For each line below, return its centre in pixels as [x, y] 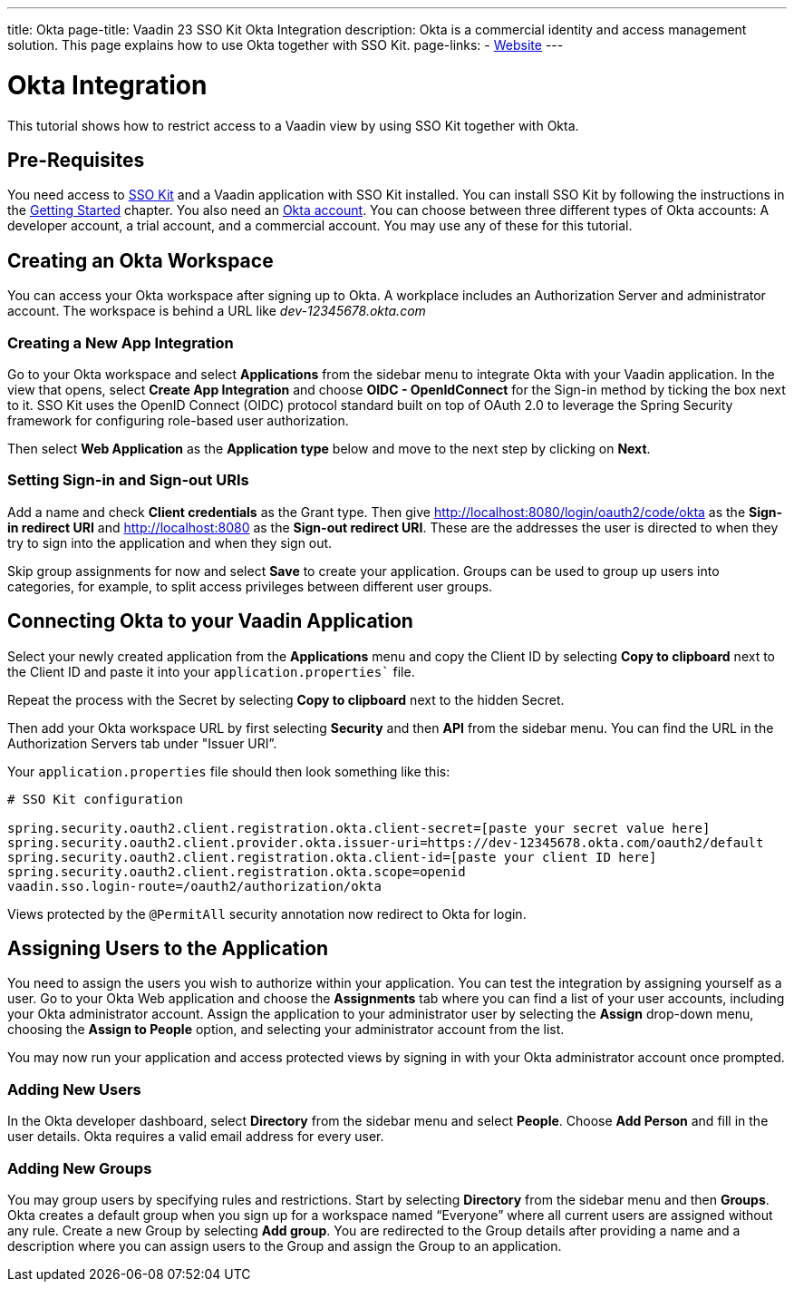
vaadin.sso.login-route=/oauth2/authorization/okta [195, 886]
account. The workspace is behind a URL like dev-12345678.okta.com [217, 311]
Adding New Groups [80, 1168]
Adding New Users [74, 1089]
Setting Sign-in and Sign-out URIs [128, 480]
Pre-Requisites [76, 160]
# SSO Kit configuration [95, 799]
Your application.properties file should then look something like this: [229, 771]
